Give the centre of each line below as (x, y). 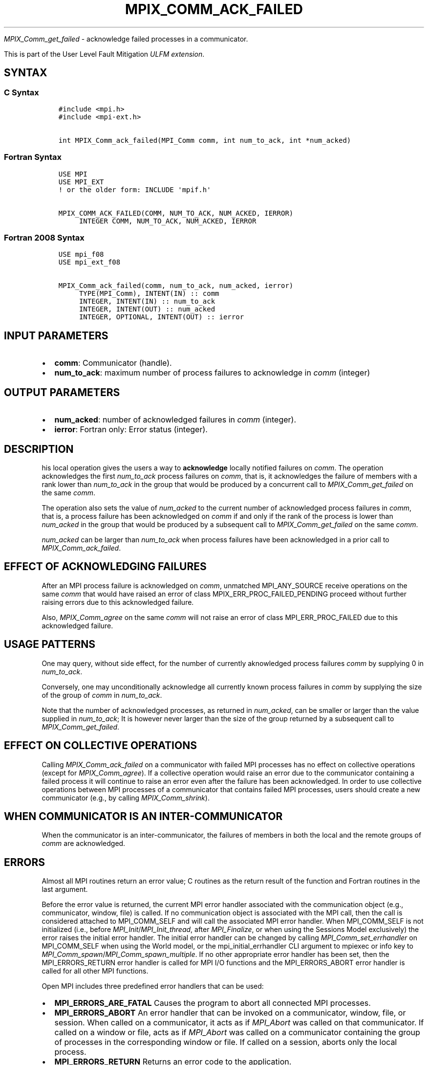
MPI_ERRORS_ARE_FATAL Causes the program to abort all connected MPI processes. (213, 1003)
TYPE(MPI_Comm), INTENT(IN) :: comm (149, 294)
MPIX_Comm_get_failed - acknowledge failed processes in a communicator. (126, 39)
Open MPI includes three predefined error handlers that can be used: (153, 986)
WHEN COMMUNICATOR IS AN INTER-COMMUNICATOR (143, 816)
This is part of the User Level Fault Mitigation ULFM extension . (104, 54)
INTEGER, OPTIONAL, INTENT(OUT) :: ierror (161, 317)
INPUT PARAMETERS (56, 335)
